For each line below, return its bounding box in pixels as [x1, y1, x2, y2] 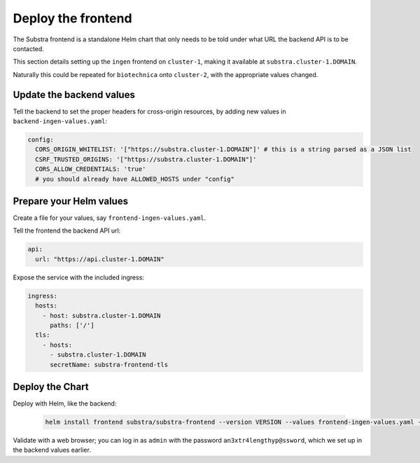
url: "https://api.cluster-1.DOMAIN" [35, 255, 164, 263]
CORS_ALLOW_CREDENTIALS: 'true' [35, 165, 146, 173]
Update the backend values [13, 88, 136, 101]
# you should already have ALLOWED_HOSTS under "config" [35, 175, 234, 183]
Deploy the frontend [13, 11, 132, 26]
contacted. [13, 44, 45, 53]
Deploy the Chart [13, 380, 89, 392]
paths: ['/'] [50, 321, 94, 329]
